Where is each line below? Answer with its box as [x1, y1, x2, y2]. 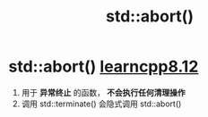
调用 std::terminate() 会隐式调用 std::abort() [21, 98, 182, 109]
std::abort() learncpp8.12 [8, 56, 199, 77]
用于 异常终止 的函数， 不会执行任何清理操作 [21, 87, 186, 97]
